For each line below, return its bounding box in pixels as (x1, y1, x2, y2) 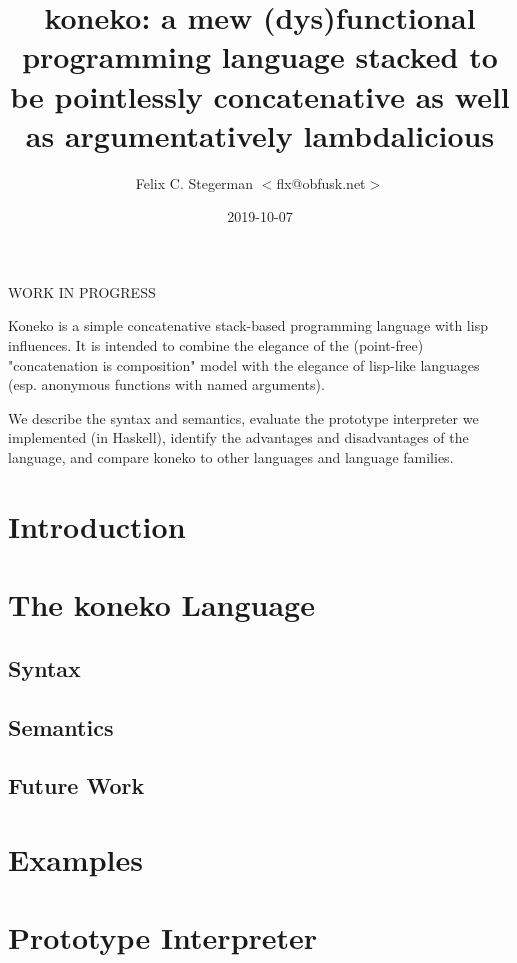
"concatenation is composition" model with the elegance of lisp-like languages (8, 354, 480, 375)
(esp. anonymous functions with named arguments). (8, 374, 325, 395)
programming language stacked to (22, 36, 498, 77)
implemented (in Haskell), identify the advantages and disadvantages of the (8, 427, 469, 448)
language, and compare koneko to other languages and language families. (8, 447, 454, 468)
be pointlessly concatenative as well (10, 75, 510, 116)
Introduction (8, 505, 186, 546)
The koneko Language (8, 584, 315, 625)
